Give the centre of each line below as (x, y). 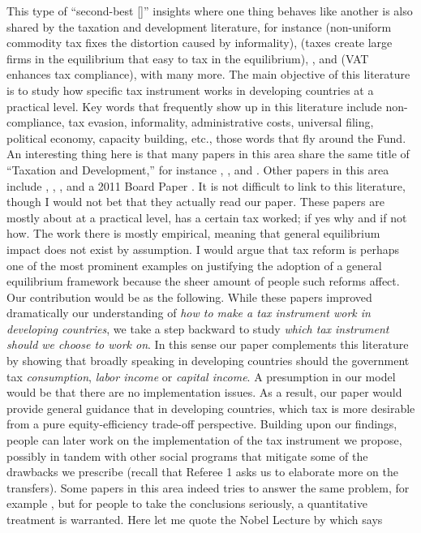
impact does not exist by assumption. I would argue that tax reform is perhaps (203, 249)
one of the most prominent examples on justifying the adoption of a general (194, 265)
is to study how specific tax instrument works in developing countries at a (190, 90)
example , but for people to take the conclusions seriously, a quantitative (187, 503)
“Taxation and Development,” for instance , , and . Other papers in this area (198, 169)
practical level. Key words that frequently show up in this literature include (194, 106)
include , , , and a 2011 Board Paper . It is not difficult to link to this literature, (206, 185)
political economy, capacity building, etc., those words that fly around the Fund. (206, 138)
